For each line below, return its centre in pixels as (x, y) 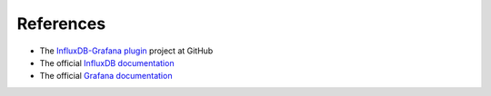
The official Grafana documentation (106, 76)
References (61, 24)
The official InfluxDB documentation (107, 62)
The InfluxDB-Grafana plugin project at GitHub (126, 51)
